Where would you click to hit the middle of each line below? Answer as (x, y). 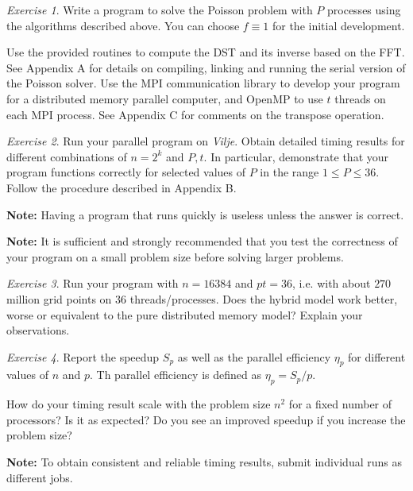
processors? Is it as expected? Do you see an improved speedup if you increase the (206, 419)
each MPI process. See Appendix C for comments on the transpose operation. (195, 114)
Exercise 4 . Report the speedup (83, 356)
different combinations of (67, 156)
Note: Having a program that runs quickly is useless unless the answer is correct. (205, 214)
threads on (360, 98)
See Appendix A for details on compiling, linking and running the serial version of (206, 67)
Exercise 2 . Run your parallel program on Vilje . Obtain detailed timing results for (206, 141)
